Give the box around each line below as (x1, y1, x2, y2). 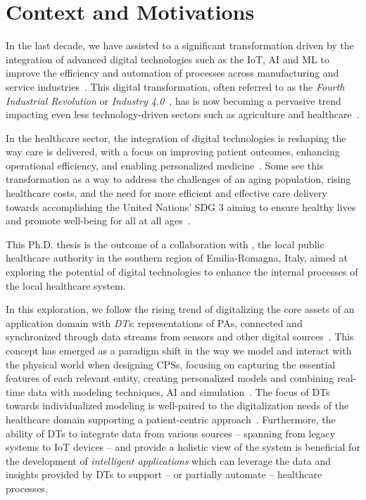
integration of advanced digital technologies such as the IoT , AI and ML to (6, 51, 329, 66)
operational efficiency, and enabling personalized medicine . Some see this (6, 158, 324, 172)
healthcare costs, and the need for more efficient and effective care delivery (6, 186, 327, 200)
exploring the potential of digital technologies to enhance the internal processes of (6, 264, 358, 279)
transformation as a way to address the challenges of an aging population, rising (6, 172, 351, 186)
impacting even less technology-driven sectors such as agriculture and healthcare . (6, 107, 360, 122)
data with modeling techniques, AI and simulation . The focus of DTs (27, 384, 330, 399)
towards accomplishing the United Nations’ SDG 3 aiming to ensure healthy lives (6, 199, 356, 214)
